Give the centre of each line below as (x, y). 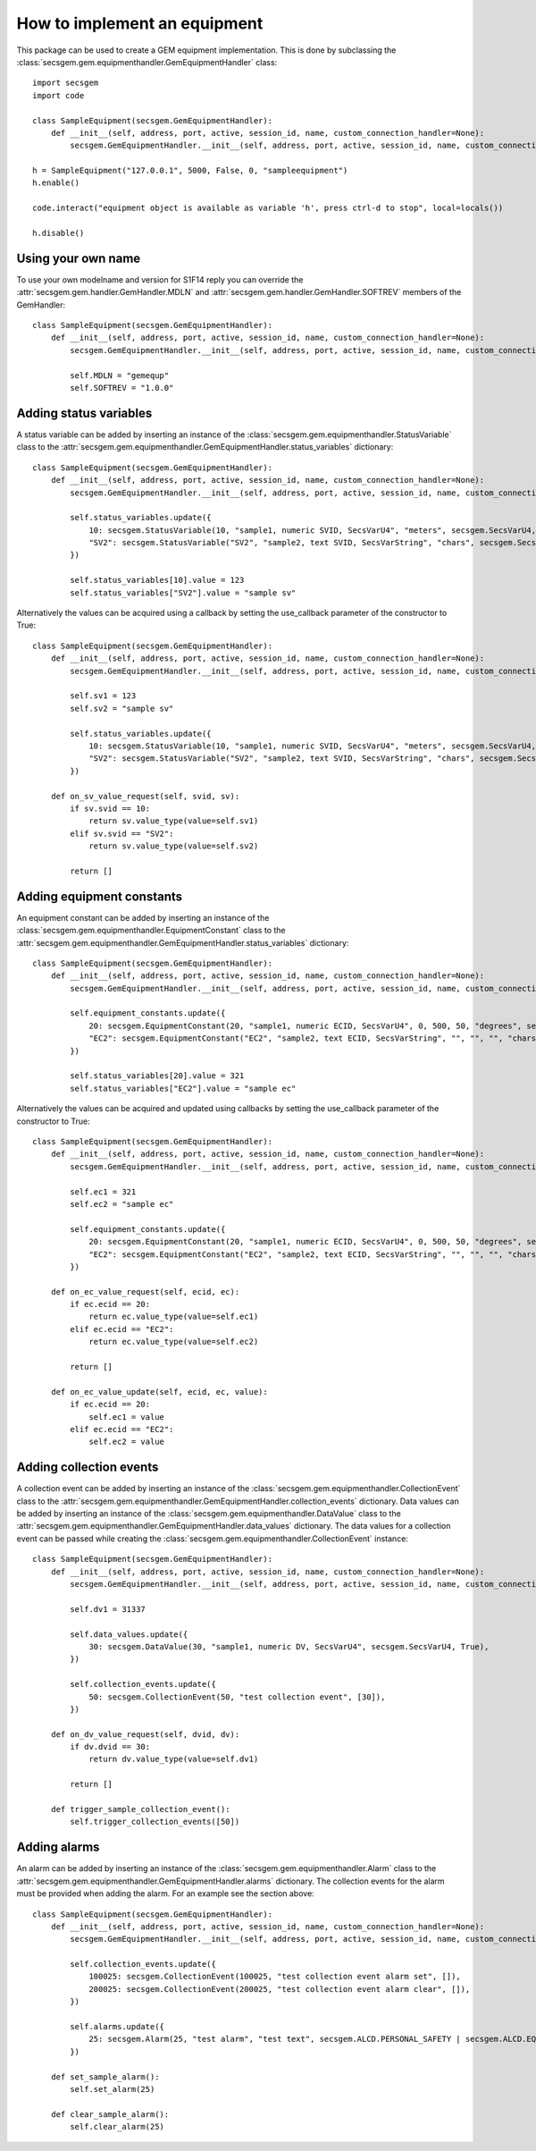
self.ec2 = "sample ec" (122, 1204)
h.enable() (56, 183)
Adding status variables (84, 413)
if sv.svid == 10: (110, 808)
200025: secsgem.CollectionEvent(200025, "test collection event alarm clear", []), (280, 1989)
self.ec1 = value (127, 1417)
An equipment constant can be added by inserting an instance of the (143, 917)
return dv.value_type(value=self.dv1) (174, 1759)
